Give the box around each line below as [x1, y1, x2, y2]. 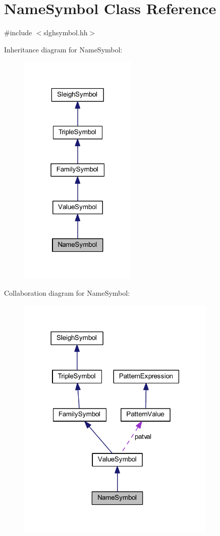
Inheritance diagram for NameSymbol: [4, 44, 123, 54]
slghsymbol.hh [43, 27, 88, 38]
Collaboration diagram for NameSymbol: [4, 287, 130, 298]
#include [4, 27, 32, 38]
